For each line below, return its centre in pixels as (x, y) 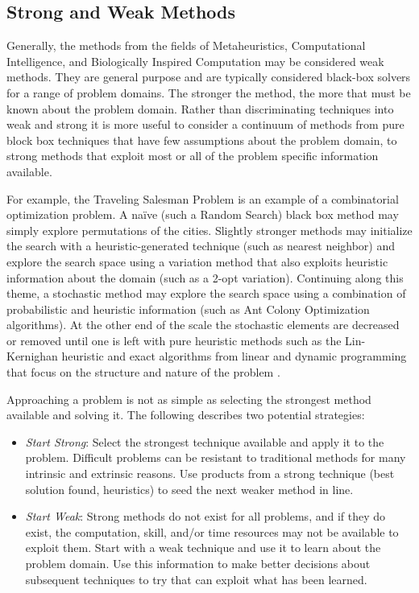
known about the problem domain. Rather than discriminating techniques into (200, 108)
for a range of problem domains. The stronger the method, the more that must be (209, 92)
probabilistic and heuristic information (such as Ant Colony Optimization (188, 309)
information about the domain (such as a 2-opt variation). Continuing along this (205, 277)
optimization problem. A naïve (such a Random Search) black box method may (203, 214)
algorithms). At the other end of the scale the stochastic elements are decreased (203, 325)
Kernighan (32, 356)
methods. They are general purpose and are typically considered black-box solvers (209, 77)
